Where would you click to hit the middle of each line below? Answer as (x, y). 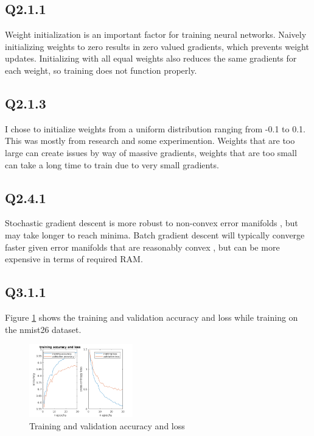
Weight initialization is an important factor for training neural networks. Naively (156, 34)
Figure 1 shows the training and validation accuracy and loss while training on (152, 317)
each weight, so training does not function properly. (101, 70)
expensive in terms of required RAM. (74, 259)
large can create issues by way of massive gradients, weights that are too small (151, 152)
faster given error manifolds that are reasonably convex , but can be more (142, 247)
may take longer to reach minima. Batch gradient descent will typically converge (155, 234)
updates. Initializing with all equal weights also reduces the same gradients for (151, 58)
